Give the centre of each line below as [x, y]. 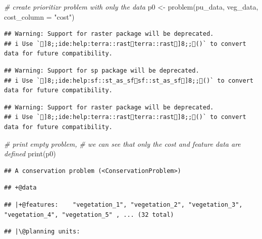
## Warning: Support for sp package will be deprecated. [102, 70]
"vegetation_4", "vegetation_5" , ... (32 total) [89, 215]
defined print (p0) [30, 154]
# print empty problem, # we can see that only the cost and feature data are [122, 143]
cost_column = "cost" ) [39, 16]
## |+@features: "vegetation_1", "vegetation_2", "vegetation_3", [123, 204]
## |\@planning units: [42, 232]
